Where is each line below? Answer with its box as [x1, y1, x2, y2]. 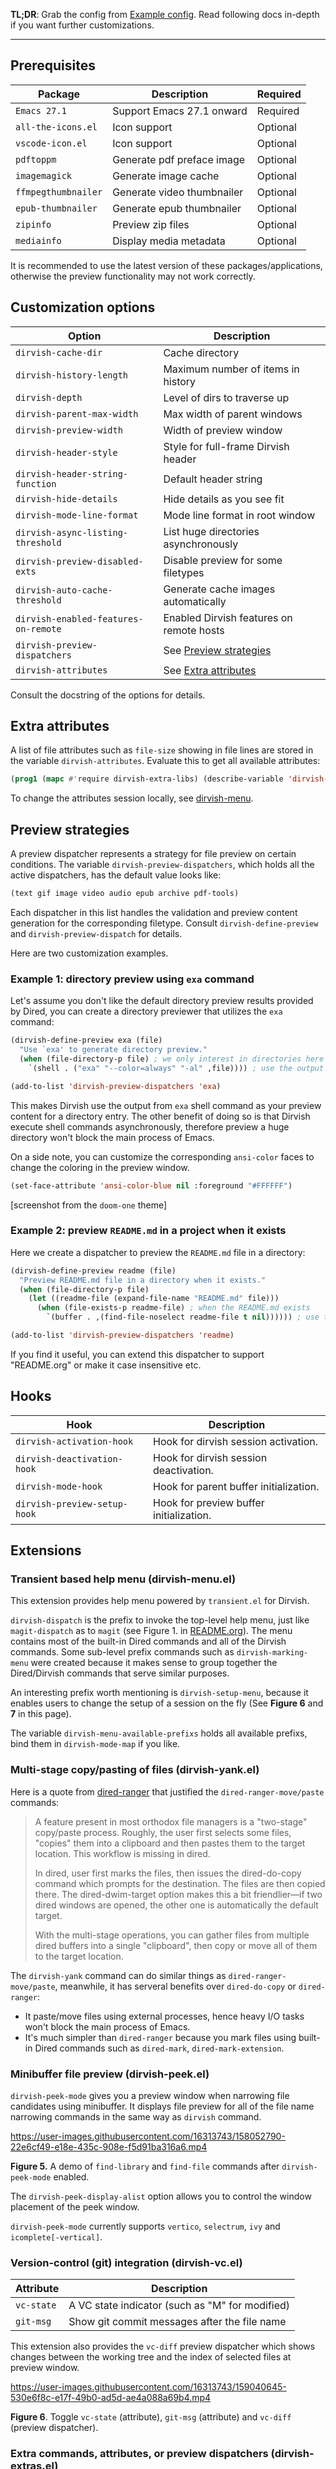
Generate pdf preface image [112, 152, 246, 166]
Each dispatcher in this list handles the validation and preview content [10, 907, 298, 918]
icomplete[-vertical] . [10, 2231, 103, 2243]
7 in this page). [10, 1708, 72, 1720]
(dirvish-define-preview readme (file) [10, 1265, 177, 1276]
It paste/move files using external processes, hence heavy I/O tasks [24, 2010, 305, 2022]
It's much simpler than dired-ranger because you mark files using [24, 2031, 297, 2043]
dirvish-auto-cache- [15, 584, 113, 596]
